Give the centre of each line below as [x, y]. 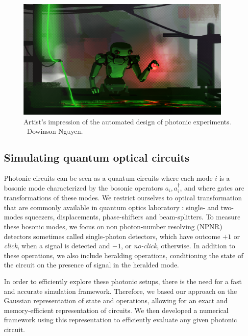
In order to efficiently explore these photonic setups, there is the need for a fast [123, 281]
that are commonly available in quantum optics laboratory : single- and [111, 207]
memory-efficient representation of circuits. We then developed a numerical [116, 310]
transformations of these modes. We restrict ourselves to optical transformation [123, 198]
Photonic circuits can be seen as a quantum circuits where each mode [108, 178]
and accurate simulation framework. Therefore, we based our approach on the [121, 291]
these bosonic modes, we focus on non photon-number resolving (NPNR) [113, 226]
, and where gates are [212, 187]
